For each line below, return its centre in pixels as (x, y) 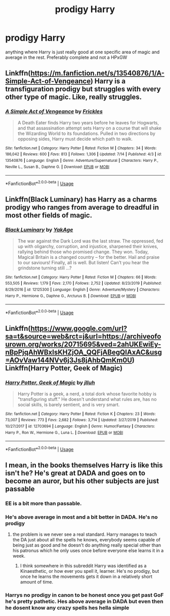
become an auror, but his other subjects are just (82, 481)
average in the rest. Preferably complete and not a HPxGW (66, 57)
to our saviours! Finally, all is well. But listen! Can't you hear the (83, 262)
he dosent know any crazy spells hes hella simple (67, 608)
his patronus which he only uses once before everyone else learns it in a (88, 551)
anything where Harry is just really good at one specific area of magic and (82, 52)
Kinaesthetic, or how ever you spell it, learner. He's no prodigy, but (90, 571)
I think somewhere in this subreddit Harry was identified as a (83, 566)
